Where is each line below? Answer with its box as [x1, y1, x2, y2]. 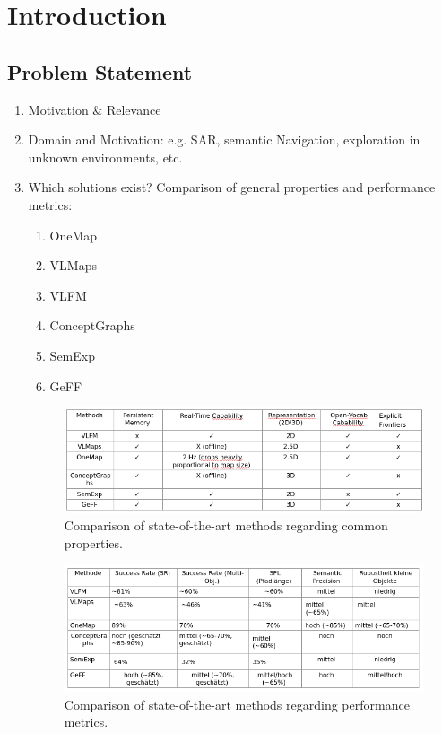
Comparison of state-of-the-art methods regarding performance [64, 695, 410, 713]
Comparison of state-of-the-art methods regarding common [64, 516, 388, 535]
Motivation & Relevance [28, 100, 161, 118]
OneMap [49, 225, 98, 244]
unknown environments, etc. [28, 147, 183, 166]
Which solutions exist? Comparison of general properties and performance [28, 178, 436, 197]
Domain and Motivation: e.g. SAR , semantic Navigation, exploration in [28, 130, 420, 149]
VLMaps [49, 256, 97, 275]
